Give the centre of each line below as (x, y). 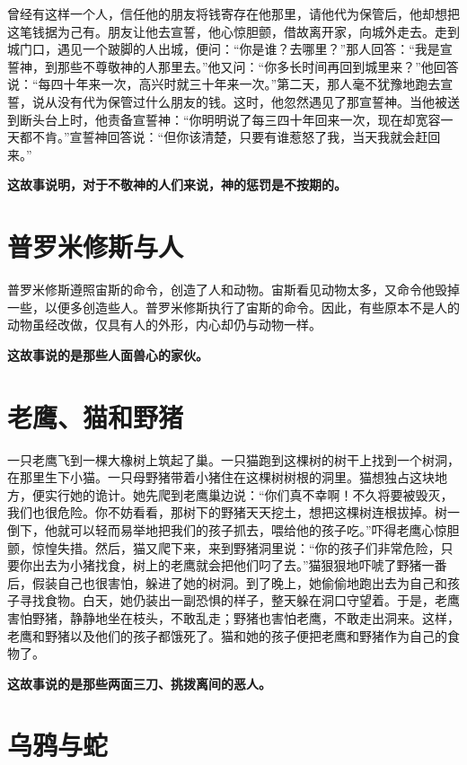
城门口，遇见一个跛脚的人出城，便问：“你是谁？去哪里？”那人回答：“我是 (224, 49)
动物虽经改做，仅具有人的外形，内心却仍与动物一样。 (164, 325)
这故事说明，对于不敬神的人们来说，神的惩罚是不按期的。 (177, 185)
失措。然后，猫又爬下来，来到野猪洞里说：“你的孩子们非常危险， (249, 547)
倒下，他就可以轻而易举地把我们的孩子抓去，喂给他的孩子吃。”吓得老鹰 (215, 529)
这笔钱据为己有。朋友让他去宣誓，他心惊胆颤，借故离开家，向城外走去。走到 (233, 31)
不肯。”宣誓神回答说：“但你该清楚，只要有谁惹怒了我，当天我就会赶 (230, 137)
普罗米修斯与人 (96, 246)
